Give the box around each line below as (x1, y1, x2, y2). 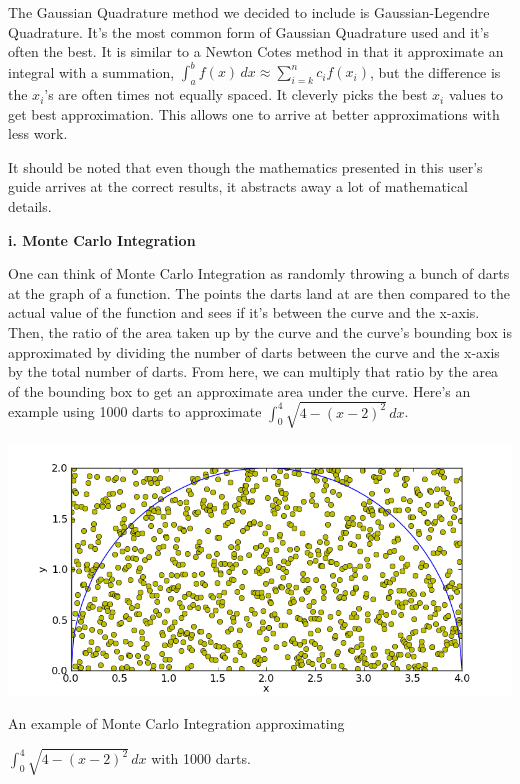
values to (448, 84, 504, 105)
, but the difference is (370, 61, 501, 82)
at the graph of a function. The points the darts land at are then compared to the (8, 282, 510, 303)
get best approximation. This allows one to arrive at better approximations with (8, 103, 500, 124)
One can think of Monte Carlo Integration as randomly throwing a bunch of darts (8, 263, 510, 284)
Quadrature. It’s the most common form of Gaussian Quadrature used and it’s (8, 21, 490, 42)
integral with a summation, (8, 61, 175, 82)
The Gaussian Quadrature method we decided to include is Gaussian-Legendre (8, 2, 490, 22)
